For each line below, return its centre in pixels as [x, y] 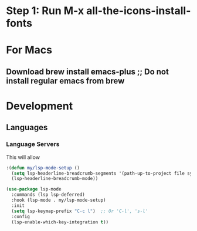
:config [21, 216]
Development [40, 106]
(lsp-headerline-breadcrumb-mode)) [55, 179]
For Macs [29, 50]
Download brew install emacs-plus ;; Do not [87, 72]
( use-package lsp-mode [34, 189]
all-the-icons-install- [138, 11]
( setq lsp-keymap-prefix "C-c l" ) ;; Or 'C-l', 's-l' [80, 211]
